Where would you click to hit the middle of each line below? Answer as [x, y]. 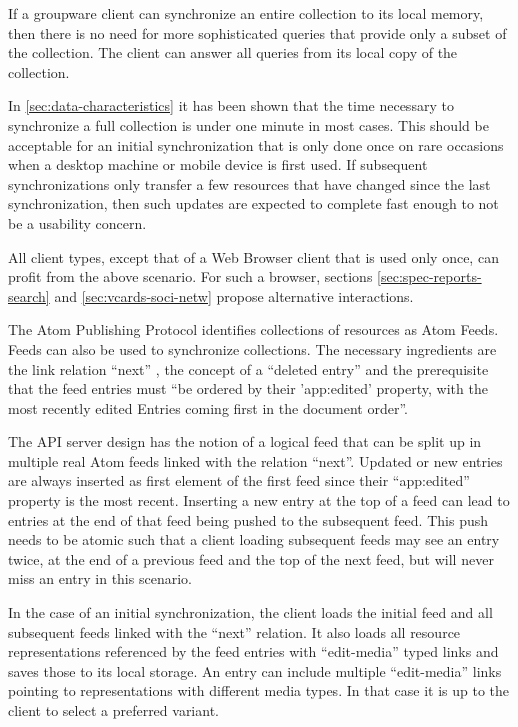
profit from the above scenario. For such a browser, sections [190, 276]
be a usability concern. [77, 222]
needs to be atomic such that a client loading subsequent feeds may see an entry [254, 539]
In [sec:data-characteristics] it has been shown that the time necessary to [231, 105]
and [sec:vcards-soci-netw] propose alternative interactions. [234, 295]
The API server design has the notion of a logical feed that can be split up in [245, 441]
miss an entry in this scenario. [100, 578]
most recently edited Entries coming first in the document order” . [208, 407]
